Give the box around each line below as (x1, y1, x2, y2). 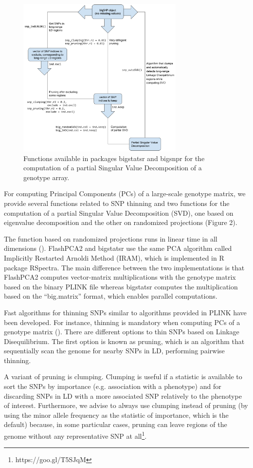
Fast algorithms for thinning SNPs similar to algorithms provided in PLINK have (4, 307, 247, 317)
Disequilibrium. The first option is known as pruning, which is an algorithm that (4, 336, 245, 346)
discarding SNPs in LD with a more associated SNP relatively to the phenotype (4, 390, 242, 401)
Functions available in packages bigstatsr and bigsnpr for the (23, 153, 205, 163)
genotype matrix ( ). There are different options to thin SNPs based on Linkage (4, 326, 239, 337)
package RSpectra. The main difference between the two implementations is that (4, 262, 245, 272)
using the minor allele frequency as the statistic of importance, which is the (4, 409, 229, 420)
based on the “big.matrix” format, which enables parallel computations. (4, 291, 217, 301)
